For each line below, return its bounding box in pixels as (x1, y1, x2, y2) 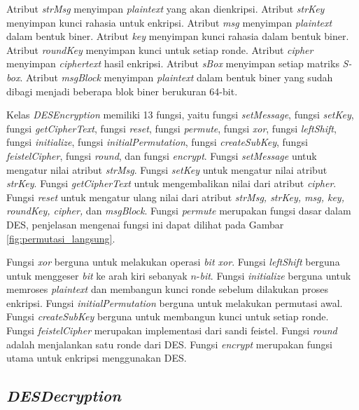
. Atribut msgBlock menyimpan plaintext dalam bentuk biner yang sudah (20, 69, 333, 84)
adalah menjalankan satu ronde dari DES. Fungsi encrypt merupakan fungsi (6, 336, 332, 351)
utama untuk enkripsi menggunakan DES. (6, 350, 187, 365)
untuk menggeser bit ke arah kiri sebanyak (6, 268, 188, 282)
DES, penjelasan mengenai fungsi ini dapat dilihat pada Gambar (6, 217, 284, 231)
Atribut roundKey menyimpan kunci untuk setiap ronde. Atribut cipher (6, 42, 314, 57)
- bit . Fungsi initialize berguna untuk (196, 268, 351, 282)
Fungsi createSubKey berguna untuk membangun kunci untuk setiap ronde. (6, 309, 329, 324)
